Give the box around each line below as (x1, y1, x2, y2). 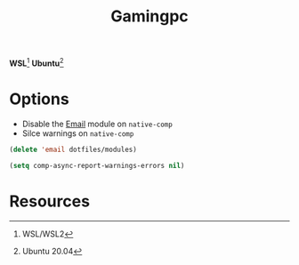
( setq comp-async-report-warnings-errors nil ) (9, 161, 185, 170)
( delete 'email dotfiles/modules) (9, 145, 138, 154)
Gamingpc (110, 6, 189, 27)
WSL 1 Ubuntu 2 (9, 56, 64, 68)
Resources (9, 191, 91, 211)
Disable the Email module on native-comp (21, 118, 174, 129)
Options (9, 89, 69, 109)
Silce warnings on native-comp (21, 127, 134, 139)
